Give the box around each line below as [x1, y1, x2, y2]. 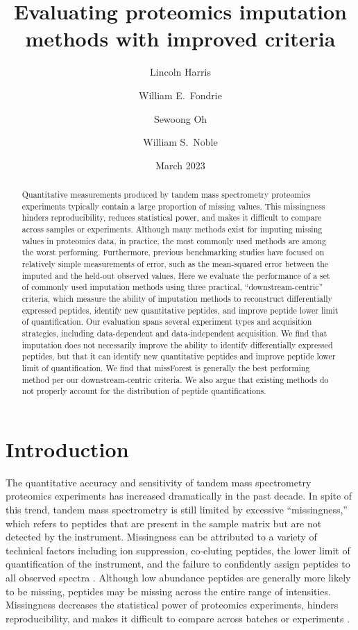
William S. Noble [143, 135, 218, 149]
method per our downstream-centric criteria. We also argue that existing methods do [22, 373, 329, 385]
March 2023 [155, 157, 205, 172]
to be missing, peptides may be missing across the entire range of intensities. [6, 584, 331, 598]
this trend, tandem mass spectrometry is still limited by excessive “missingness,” [6, 502, 348, 517]
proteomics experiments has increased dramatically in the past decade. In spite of [6, 488, 352, 503]
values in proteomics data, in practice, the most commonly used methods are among [22, 235, 326, 246]
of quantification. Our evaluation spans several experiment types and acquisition [22, 316, 312, 327]
